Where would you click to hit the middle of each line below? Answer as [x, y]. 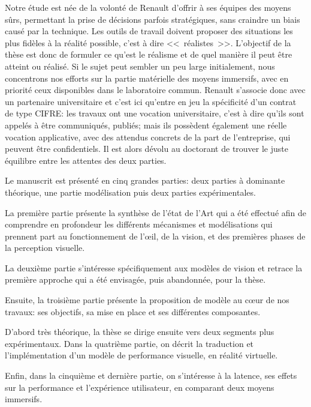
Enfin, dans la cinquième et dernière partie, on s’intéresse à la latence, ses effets [151, 375]
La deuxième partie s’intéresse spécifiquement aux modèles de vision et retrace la [154, 267]
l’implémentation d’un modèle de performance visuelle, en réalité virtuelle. [141, 355]
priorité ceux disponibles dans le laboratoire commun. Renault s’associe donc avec [155, 90]
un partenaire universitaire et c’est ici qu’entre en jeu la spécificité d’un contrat [151, 101]
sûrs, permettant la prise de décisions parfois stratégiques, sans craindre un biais [153, 19]
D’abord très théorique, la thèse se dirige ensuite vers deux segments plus [140, 332]
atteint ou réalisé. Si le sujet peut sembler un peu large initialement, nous [140, 66]
